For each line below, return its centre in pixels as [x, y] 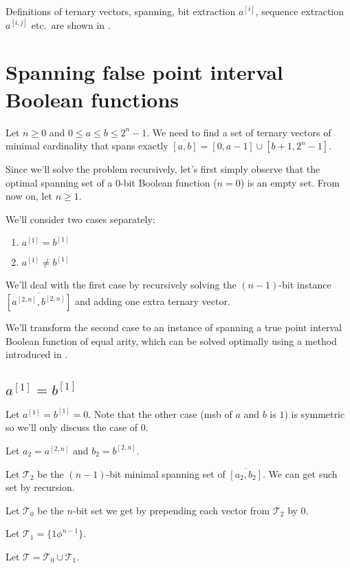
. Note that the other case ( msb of [160, 413]
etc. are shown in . [71, 24]
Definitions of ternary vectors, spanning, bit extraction [121, 11]
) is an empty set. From [290, 182]
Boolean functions [92, 99]
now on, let [29, 196]
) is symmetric [315, 413]
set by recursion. [40, 487]
